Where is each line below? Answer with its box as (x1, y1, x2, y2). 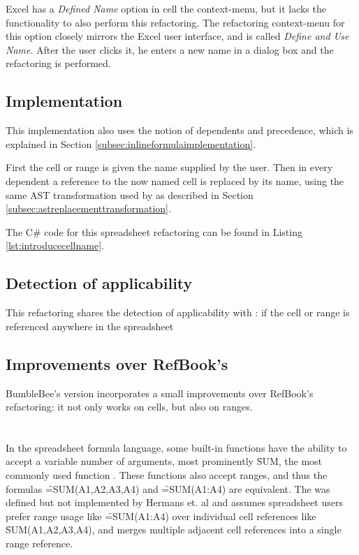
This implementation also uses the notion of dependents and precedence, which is (6, 123, 353, 138)
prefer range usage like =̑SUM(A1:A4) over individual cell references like (6, 508, 316, 523)
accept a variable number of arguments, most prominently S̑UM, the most (6, 454, 323, 468)
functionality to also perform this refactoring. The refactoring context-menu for (6, 15, 345, 29)
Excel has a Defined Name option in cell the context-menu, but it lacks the (6, 1, 326, 15)
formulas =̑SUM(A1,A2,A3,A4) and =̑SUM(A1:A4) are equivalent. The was (6, 481, 330, 496)
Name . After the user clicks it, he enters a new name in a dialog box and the (6, 42, 334, 57)
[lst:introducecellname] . (6, 238, 104, 253)
